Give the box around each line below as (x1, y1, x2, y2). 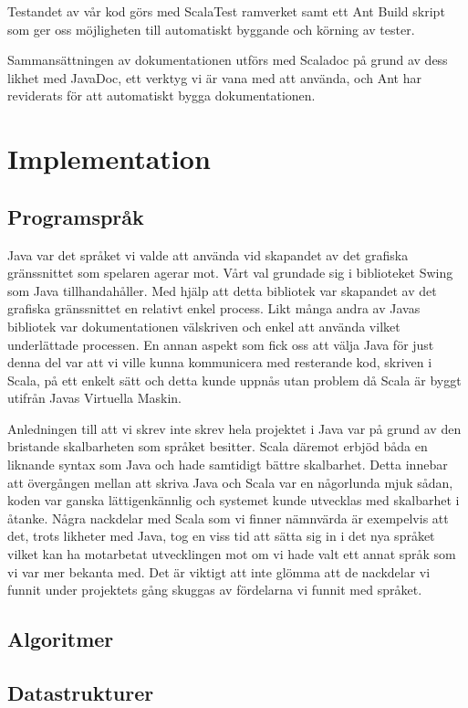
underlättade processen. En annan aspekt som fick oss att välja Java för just (7, 334, 434, 354)
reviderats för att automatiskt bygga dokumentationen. (7, 86, 316, 105)
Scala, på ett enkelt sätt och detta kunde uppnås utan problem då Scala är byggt (7, 370, 462, 389)
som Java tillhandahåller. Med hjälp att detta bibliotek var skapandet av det (7, 280, 437, 300)
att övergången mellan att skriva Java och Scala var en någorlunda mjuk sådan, (7, 472, 453, 491)
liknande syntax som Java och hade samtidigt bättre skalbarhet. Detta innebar (7, 455, 448, 474)
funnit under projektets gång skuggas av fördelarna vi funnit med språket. (7, 580, 422, 599)
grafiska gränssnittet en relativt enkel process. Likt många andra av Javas (7, 299, 421, 318)
